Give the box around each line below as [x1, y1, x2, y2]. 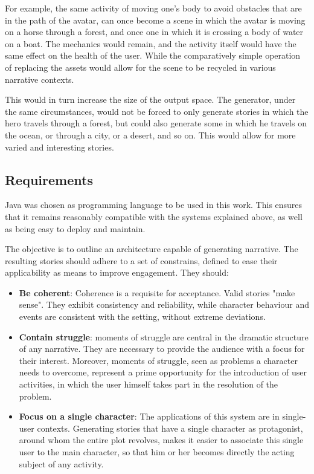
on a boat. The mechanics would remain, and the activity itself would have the [5, 37, 296, 50]
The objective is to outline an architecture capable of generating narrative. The [5, 242, 298, 255]
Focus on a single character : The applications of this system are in [19, 410, 280, 423]
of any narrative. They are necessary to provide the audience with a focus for [19, 342, 305, 355]
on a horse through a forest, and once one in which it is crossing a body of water [5, 25, 304, 38]
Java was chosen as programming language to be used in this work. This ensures [5, 198, 303, 211]
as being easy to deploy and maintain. [5, 222, 146, 235]
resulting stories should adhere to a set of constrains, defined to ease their [5, 254, 278, 267]
